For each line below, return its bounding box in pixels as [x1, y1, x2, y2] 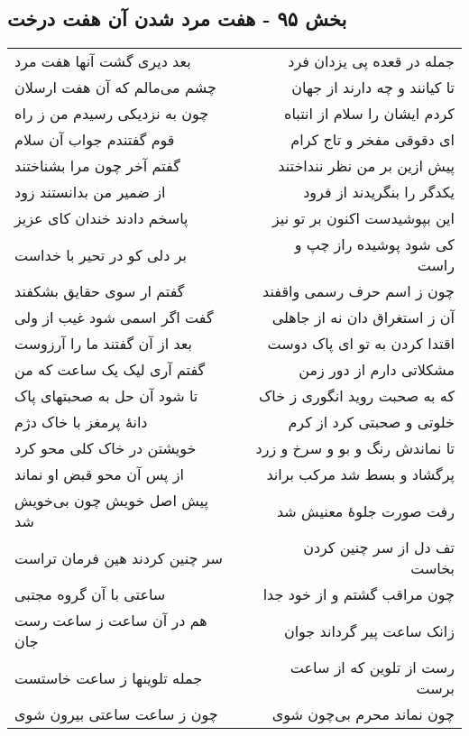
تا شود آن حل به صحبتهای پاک [14, 385, 198, 407]
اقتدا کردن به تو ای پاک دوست [267, 333, 455, 354]
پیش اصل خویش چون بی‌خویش [14, 490, 208, 511]
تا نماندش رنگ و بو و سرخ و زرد [255, 437, 455, 459]
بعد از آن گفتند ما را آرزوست [14, 333, 193, 354]
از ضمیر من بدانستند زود [14, 181, 166, 203]
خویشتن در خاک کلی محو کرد [14, 437, 197, 459]
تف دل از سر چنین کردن [303, 537, 455, 558]
